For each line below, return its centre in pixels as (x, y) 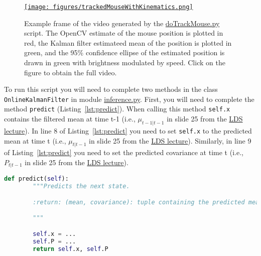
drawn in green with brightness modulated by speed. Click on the (125, 62)
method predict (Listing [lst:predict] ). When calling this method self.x (117, 109)
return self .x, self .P (71, 249)
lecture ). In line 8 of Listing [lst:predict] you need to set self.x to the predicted (128, 130)
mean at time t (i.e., (35, 140)
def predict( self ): (36, 179)
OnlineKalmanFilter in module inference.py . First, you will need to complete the (129, 99)
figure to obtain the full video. (71, 72)
